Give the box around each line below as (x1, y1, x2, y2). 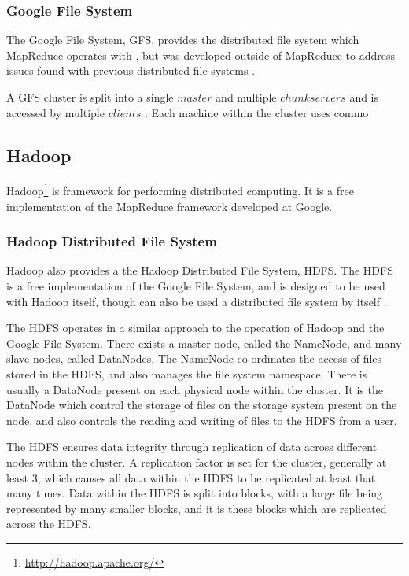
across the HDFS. (6, 515, 91, 532)
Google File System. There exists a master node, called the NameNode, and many (6, 334, 402, 351)
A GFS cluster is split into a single (6, 89, 174, 105)
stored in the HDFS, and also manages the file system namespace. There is (6, 366, 367, 382)
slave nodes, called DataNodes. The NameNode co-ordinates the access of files (6, 350, 382, 367)
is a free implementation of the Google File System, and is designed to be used (6, 278, 385, 294)
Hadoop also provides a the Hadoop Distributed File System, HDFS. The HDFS (6, 262, 393, 279)
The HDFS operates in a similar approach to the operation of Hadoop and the (6, 319, 385, 336)
